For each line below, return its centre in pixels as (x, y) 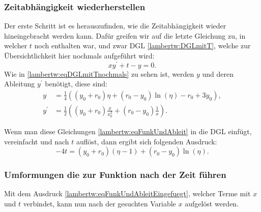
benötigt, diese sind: (76, 84)
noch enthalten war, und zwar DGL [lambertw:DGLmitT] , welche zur (142, 46)
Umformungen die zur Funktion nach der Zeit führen (115, 175)
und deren (218, 73)
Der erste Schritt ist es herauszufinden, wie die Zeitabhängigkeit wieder (115, 26)
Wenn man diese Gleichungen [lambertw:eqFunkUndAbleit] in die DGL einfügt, (128, 131)
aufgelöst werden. (212, 203)
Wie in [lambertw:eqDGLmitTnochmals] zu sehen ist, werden (99, 73)
